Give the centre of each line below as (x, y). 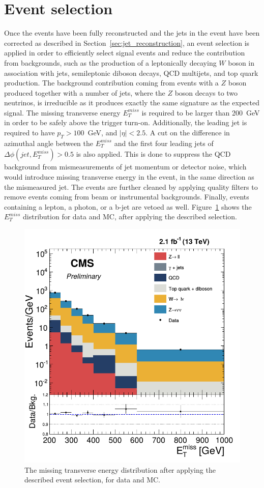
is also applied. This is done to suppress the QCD (153, 154)
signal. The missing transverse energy (62, 112)
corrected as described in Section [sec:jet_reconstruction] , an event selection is (127, 42)
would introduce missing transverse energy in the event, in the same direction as (129, 177)
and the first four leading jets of (164, 143)
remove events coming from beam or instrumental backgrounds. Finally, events (127, 197)
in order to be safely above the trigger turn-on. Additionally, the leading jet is (126, 122)
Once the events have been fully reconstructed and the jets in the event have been (132, 33)
